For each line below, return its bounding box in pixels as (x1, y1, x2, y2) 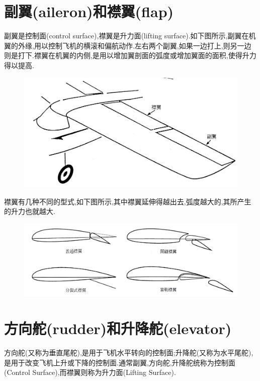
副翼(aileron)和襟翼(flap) (4, 1, 174, 22)
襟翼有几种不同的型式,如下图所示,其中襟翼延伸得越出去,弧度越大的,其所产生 (4, 196, 251, 206)
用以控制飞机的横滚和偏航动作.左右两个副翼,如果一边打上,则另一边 (34, 40, 251, 50)
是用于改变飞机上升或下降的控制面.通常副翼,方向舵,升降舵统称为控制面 (4, 357, 235, 367)
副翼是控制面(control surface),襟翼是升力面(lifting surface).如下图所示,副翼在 (4, 30, 249, 41)
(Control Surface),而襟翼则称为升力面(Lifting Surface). (4, 367, 176, 377)
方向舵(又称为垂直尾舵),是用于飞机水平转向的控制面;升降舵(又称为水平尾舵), (4, 347, 253, 358)
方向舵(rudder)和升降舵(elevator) (4, 318, 232, 339)
